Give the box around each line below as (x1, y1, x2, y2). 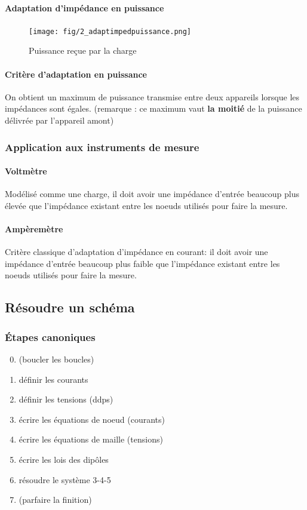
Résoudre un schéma (5, 298, 135, 317)
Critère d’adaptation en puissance (5, 67, 147, 80)
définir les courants (19, 373, 88, 385)
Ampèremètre (5, 223, 63, 235)
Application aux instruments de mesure (5, 139, 199, 154)
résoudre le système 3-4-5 (19, 473, 111, 486)
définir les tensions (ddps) (19, 393, 113, 405)
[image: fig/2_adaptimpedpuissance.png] (29, 27, 192, 36)
